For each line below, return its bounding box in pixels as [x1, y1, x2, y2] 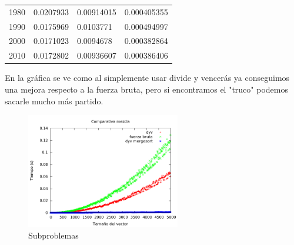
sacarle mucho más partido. [5, 94, 103, 107]
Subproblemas [28, 229, 79, 241]
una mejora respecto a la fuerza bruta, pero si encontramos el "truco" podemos [5, 83, 288, 95]
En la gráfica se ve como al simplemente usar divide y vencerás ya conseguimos [5, 72, 290, 84]
